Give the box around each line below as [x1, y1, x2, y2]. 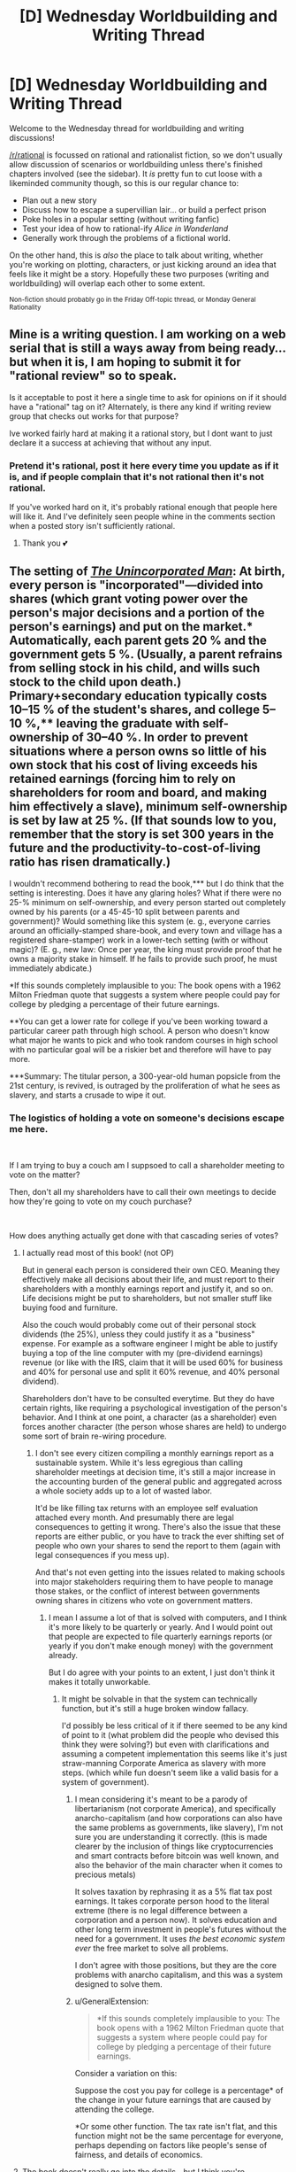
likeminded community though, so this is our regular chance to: [9, 177, 239, 188]
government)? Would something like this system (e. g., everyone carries [9, 915, 271, 927]
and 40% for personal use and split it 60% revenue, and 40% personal [21, 1367, 280, 1377]
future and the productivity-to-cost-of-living [9, 841, 261, 856]
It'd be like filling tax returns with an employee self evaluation [34, 1503, 259, 1514]
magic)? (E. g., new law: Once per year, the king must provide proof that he [9, 943, 283, 954]
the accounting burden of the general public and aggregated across [34, 1477, 283, 1487]
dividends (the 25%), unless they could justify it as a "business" [21, 1329, 255, 1339]
